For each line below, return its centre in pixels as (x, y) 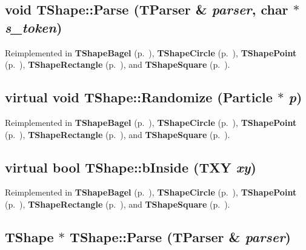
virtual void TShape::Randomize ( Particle (139, 97)
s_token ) (34, 27)
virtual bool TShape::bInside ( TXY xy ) (131, 167)
